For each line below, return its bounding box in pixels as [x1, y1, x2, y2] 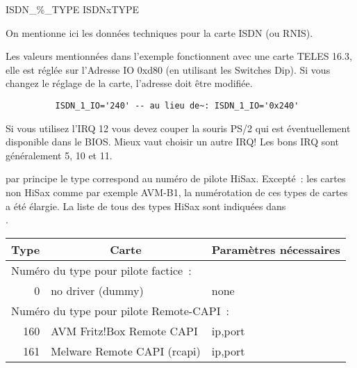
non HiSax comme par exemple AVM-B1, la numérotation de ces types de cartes [6, 185, 348, 199]
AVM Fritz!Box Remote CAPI [51, 322, 198, 339]
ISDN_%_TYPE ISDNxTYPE [6, 2, 140, 16]
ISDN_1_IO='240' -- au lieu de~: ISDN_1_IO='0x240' [55, 100, 299, 111]
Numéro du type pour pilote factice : [11, 262, 192, 278]
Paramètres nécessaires [211, 241, 340, 257]
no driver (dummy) [51, 282, 144, 298]
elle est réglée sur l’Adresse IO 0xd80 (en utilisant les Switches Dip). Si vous [6, 62, 331, 77]
